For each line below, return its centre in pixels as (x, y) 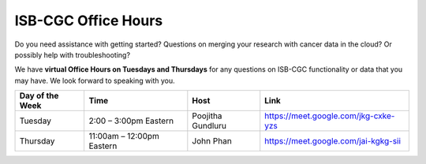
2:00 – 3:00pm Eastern (131, 121)
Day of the (39, 96)
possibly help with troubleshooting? (72, 54)
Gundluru (209, 126)
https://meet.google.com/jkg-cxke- (330, 116)
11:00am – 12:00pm (124, 136)
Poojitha (207, 116)
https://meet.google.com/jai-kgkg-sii (333, 141)
